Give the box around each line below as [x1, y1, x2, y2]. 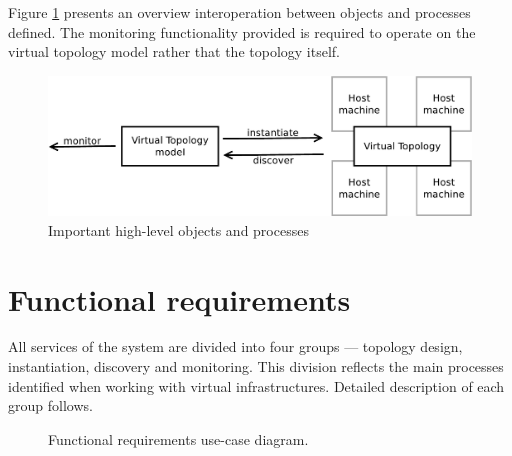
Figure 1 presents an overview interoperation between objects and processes [8, 2, 471, 22]
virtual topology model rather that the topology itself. [8, 41, 340, 62]
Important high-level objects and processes [48, 219, 309, 240]
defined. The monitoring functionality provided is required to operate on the [8, 21, 476, 42]
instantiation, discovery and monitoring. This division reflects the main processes [8, 356, 504, 377]
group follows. [8, 395, 93, 416]
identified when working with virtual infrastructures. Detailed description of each [8, 375, 505, 396]
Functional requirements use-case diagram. [48, 428, 309, 449]
